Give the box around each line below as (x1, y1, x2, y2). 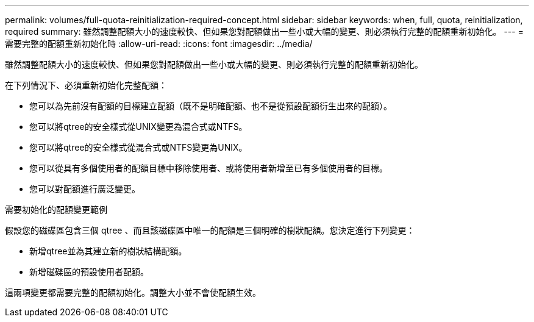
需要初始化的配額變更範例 (5, 204, 107, 215)
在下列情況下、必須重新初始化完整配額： (5, 80, 167, 90)
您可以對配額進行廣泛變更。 (29, 184, 140, 194)
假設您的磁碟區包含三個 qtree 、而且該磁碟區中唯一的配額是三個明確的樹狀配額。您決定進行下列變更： (5, 225, 415, 235)
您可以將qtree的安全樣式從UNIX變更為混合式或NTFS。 (29, 121, 247, 132)
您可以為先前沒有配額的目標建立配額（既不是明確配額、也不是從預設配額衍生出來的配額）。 (29, 101, 392, 111)
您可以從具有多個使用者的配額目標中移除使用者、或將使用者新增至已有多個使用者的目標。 (29, 163, 388, 173)
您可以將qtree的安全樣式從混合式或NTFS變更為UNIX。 (29, 142, 247, 152)
